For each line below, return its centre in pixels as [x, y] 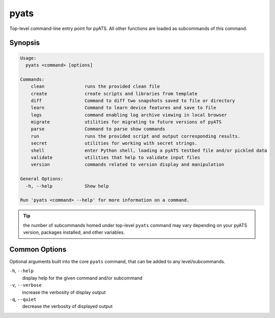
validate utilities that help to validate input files [116, 158]
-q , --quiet [23, 299]
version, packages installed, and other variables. [74, 232]
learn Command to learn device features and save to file [123, 108]
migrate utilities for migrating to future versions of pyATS [126, 122]
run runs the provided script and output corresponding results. [135, 136]
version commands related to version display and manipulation [128, 165]
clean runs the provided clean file [95, 87]
